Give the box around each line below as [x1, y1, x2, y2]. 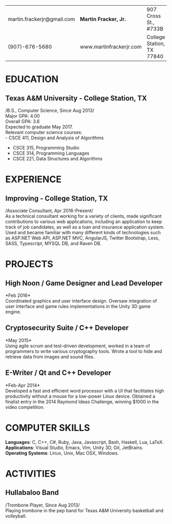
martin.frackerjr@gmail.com [8, 15, 75, 23]
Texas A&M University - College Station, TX [5, 93, 147, 102]
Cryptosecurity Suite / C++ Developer [5, 324, 129, 332]
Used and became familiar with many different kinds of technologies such [5, 230, 161, 235]
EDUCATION [5, 73, 59, 85]
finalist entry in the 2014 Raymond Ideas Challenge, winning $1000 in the [5, 398, 159, 405]
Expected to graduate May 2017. [5, 124, 73, 130]
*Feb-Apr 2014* [5, 382, 40, 388]
